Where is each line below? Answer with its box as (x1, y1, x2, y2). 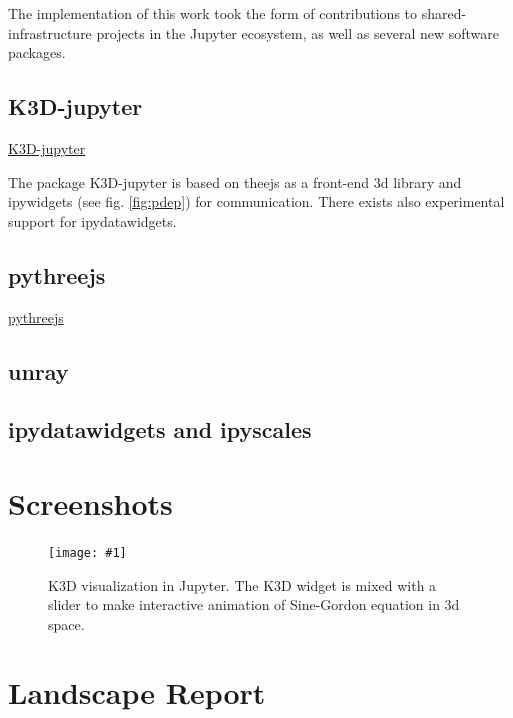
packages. (8, 42, 66, 63)
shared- (421, 3, 467, 23)
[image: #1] (48, 545, 127, 560)
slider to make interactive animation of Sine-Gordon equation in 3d (48, 594, 460, 615)
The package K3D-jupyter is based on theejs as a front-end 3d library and (8, 171, 462, 192)
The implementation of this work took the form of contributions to (8, 3, 418, 23)
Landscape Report (8, 672, 266, 713)
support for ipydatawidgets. (8, 210, 177, 231)
